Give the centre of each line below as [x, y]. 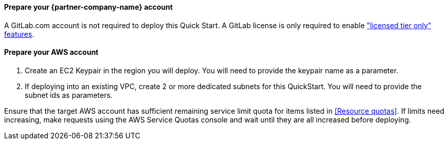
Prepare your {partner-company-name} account [89, 7]
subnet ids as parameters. [69, 95]
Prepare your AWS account [51, 52]
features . [19, 34]
